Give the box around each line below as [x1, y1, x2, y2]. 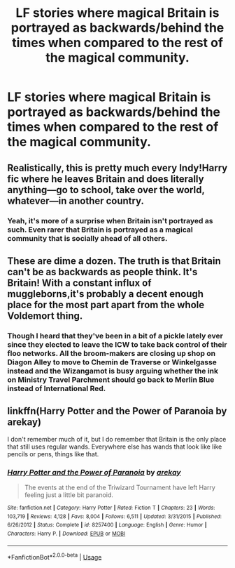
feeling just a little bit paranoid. [24, 490, 114, 499]
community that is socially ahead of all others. [7, 233, 168, 243]
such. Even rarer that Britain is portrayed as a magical [7, 225, 194, 235]
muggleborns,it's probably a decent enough [7, 288, 204, 300]
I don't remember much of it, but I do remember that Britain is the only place [7, 435, 227, 443]
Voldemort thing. [7, 310, 83, 322]
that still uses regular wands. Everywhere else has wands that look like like [7, 442, 222, 451]
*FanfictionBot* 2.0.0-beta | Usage [7, 551, 102, 561]
